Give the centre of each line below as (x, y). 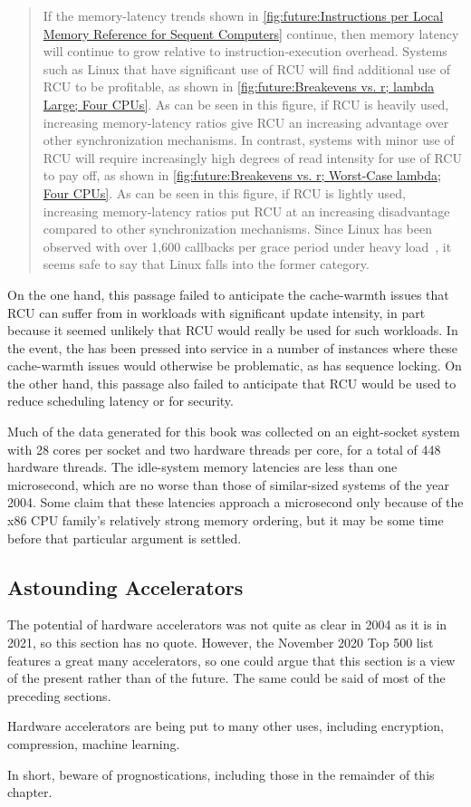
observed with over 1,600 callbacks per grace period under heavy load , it (247, 246)
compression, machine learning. (94, 743)
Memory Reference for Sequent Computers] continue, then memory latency (251, 33)
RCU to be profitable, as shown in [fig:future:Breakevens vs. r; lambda (239, 86)
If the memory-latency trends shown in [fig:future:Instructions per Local (243, 15)
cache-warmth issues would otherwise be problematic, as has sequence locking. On (235, 365)
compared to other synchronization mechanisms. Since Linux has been (237, 229)
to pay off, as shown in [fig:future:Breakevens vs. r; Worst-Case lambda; (242, 175)
